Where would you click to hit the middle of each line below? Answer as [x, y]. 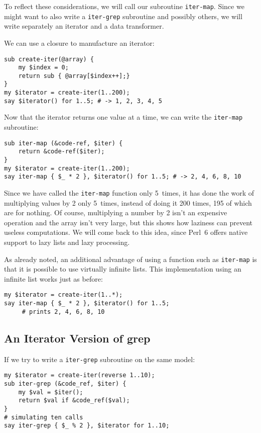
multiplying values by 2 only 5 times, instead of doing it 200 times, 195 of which [128, 202]
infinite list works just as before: [53, 278]
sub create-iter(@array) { [49, 59]
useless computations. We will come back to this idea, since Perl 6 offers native [126, 232]
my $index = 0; [43, 68]
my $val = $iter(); [51, 392]
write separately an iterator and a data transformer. [84, 26]
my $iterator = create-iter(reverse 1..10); [80, 375]
